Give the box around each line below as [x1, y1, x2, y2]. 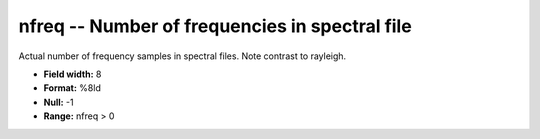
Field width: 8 [43, 68, 102, 80]
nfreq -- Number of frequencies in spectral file [18, 15, 412, 37]
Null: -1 [43, 96, 74, 108]
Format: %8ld [43, 82, 102, 94]
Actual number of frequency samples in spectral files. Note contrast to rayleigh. [18, 50, 347, 62]
